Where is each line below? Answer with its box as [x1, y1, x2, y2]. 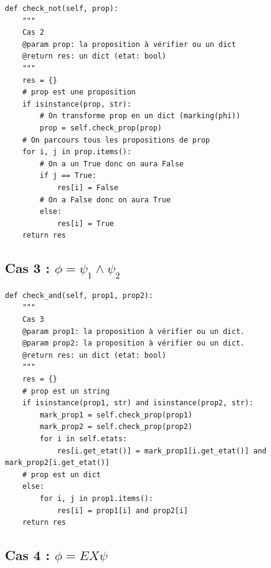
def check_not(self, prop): [5, 4, 119, 13]
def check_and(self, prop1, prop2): [5, 291, 153, 300]
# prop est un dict [22, 470, 101, 479]
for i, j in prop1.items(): [40, 494, 153, 503]
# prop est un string [22, 386, 110, 396]
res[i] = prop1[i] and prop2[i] [57, 506, 188, 515]
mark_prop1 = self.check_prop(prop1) [40, 410, 192, 419]
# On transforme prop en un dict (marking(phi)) [40, 112, 241, 121]
